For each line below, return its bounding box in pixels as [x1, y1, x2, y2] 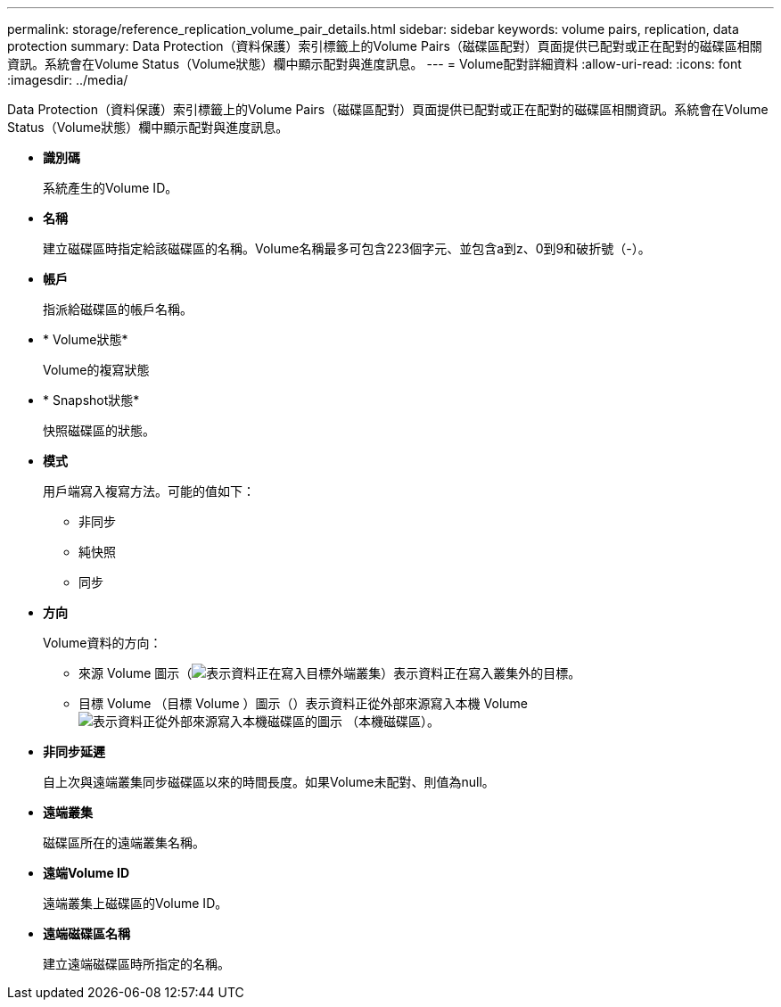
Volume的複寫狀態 [43, 362, 150, 377]
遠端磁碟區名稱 [43, 926, 130, 941]
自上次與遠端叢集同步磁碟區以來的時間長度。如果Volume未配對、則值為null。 [43, 774, 495, 789]
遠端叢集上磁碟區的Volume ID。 [43, 896, 228, 911]
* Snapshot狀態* [43, 392, 140, 408]
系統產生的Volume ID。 [43, 180, 178, 195]
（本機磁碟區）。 [345, 714, 440, 729]
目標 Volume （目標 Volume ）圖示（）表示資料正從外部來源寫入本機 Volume [78, 696, 528, 711]
